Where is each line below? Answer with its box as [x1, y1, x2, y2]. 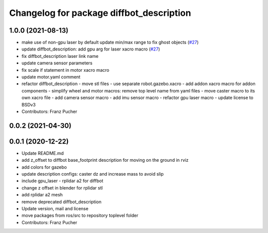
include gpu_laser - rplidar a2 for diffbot [21, 178, 104, 184]
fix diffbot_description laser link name [21, 53, 99, 59]
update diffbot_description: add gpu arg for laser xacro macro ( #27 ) [21, 46, 160, 52]
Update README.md [21, 150, 64, 156]
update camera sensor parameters [21, 60, 93, 66]
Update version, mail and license [21, 206, 89, 212]
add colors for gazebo [21, 164, 67, 170]
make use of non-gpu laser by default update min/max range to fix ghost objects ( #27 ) [21, 40, 199, 46]
